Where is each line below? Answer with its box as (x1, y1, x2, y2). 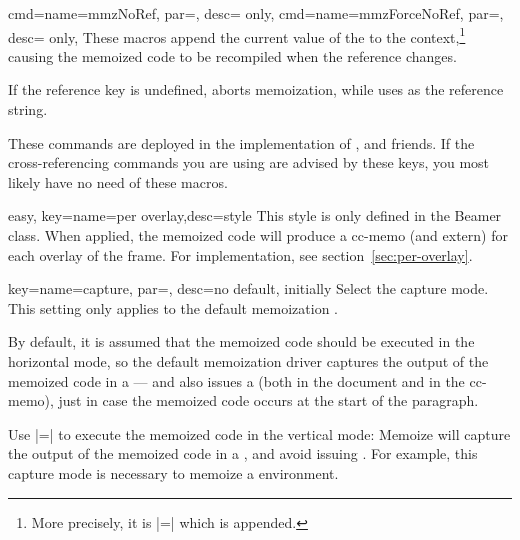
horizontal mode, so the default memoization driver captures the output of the (8, 350, 489, 371)
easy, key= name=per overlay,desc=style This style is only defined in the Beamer (8, 205, 502, 226)
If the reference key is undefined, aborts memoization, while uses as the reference (8, 79, 504, 100)
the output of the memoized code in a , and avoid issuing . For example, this (8, 443, 478, 464)
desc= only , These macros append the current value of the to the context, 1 (8, 23, 466, 47)
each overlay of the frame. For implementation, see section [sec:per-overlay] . (8, 244, 473, 265)
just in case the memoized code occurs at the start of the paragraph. (58, 390, 479, 411)
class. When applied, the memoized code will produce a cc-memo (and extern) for (8, 225, 508, 245)
